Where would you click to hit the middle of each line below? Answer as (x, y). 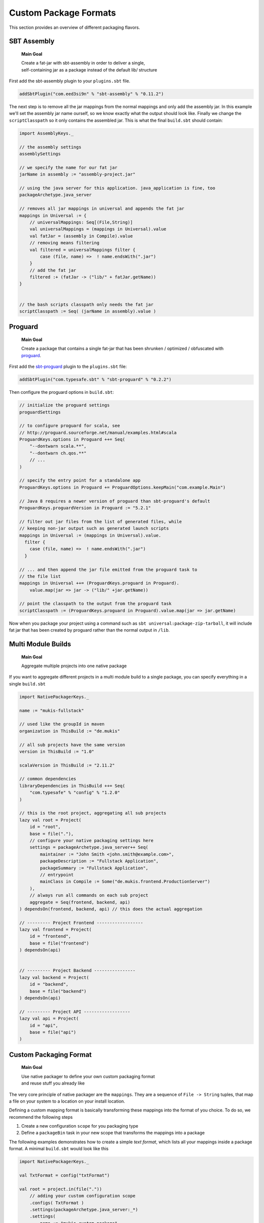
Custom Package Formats (63, 13)
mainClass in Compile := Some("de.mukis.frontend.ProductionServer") (125, 882)
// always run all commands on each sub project (89, 895)
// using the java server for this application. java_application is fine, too (117, 188)
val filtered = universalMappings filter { (82, 250)
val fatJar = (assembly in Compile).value (81, 236)
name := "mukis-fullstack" (52, 710)
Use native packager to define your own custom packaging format (88, 1076)
